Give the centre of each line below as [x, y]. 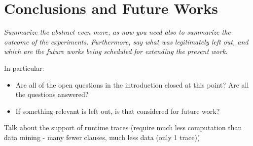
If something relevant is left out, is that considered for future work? [118, 111]
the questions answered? [52, 94]
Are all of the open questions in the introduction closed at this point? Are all [132, 84]
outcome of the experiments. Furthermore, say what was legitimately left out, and [126, 41]
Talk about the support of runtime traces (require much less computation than [123, 127]
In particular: [24, 68]
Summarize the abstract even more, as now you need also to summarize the [117, 32]
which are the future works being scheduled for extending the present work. [116, 51]
